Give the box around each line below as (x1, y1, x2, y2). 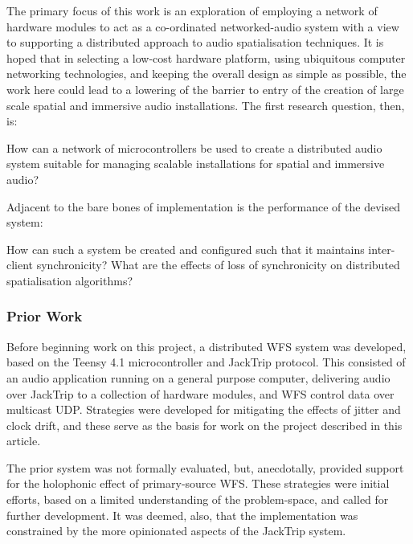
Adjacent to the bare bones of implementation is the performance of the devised (6, 198, 400, 215)
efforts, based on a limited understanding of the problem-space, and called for (6, 491, 389, 508)
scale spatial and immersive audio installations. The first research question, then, (6, 96, 405, 113)
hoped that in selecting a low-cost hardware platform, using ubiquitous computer (6, 49, 406, 66)
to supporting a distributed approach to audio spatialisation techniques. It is (6, 34, 384, 51)
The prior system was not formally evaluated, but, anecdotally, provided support (6, 459, 404, 476)
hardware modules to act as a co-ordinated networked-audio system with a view (6, 18, 399, 35)
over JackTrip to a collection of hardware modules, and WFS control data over (6, 385, 395, 402)
